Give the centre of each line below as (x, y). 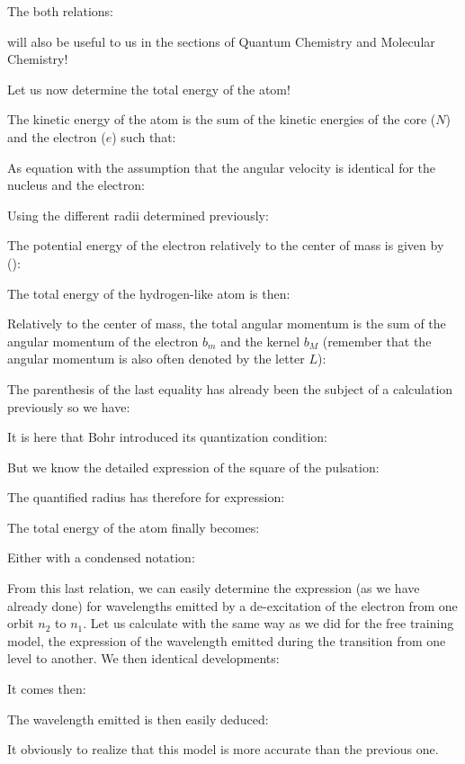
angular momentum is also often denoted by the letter (156, 359)
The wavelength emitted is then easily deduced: (138, 719)
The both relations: (60, 11)
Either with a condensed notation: (101, 557)
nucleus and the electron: (76, 185)
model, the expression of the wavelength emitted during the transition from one (227, 640)
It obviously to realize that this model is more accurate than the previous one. (223, 749)
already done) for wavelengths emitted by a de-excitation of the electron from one (232, 605)
